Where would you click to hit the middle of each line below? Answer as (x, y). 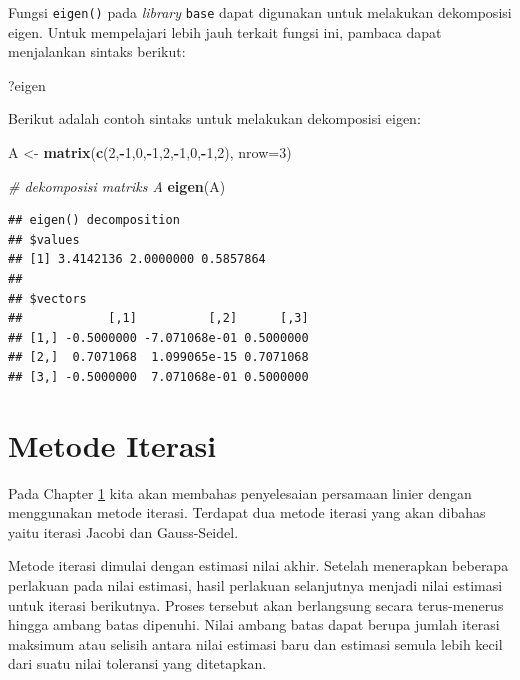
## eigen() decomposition (94, 220)
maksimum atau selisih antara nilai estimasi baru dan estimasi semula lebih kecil (255, 643)
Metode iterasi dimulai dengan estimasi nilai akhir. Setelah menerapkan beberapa (258, 565)
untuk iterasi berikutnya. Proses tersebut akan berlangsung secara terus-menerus (256, 604)
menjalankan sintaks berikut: (97, 51)
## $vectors (47, 298)
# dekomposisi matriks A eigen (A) (117, 185)
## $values (44, 239)
